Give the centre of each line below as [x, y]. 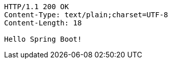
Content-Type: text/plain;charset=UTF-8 [86, 15]
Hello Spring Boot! [43, 39]
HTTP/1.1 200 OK [37, 7]
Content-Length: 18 [43, 23]
